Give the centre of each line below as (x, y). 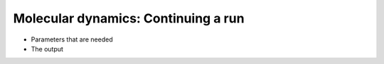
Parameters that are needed (72, 39)
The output (47, 49)
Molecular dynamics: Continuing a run (129, 18)
